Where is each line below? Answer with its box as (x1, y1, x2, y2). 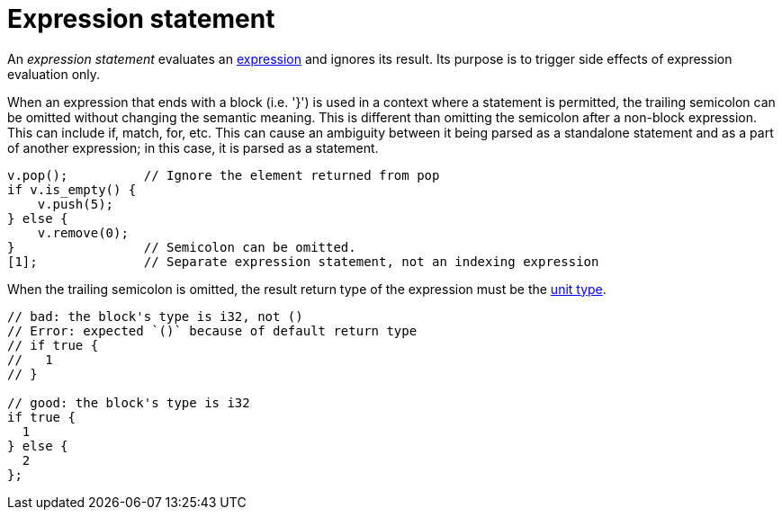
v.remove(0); (37, 225, 129, 240)
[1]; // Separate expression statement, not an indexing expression (7, 254, 599, 269)
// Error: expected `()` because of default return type (7, 323, 418, 338)
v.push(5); (37, 196, 114, 211)
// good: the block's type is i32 (7, 395, 250, 410)
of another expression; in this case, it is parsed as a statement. (7, 139, 379, 156)
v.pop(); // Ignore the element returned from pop (7, 167, 440, 183)
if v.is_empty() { (7, 182, 137, 197)
